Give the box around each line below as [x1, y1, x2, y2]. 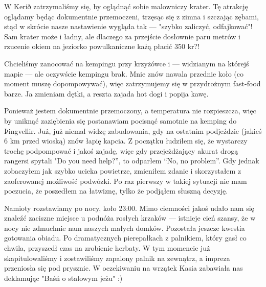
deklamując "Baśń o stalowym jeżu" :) [4, 272, 123, 283]
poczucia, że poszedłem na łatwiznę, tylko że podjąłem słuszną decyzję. [4, 185, 228, 196]
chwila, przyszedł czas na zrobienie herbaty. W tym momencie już [4, 243, 210, 253]
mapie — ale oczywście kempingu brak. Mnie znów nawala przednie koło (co [4, 68, 243, 79]
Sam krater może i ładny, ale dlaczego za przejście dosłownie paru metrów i [4, 31, 240, 41]
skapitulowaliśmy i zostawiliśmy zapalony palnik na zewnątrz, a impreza [4, 252, 230, 263]
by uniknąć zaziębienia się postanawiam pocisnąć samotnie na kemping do [4, 115, 237, 126]
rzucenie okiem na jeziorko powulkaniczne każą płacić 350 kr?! [4, 41, 200, 52]
